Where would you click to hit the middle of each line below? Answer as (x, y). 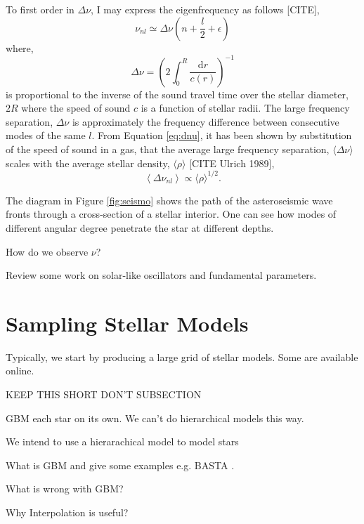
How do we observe (47, 251)
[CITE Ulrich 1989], (232, 163)
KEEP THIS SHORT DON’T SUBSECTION (104, 394)
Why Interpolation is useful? (67, 512)
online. (20, 371)
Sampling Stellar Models (127, 323)
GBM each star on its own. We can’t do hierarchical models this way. (155, 418)
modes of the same (46, 135)
